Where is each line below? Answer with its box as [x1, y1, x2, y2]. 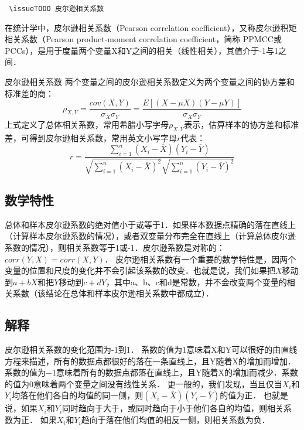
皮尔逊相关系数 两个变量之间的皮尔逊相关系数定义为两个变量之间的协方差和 [5, 76, 295, 88]
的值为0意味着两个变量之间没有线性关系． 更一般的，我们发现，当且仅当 [5, 377, 282, 390]
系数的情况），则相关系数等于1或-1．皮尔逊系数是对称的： [5, 241, 225, 253]
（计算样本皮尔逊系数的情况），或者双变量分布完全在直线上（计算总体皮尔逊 [5, 230, 296, 242]
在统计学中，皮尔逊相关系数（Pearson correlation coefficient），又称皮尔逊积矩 [5, 21, 297, 33]
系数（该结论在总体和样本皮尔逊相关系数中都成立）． [12, 287, 214, 299]
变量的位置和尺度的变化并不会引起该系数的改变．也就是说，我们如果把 [5, 264, 275, 277]
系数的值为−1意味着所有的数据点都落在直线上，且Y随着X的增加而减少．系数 [5, 366, 298, 378]
